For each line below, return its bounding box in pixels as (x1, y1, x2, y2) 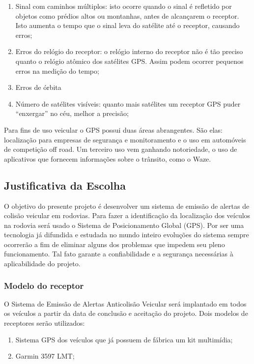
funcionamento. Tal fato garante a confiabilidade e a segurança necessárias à (4, 249, 233, 259)
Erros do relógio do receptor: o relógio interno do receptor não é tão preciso (15, 46, 243, 56)
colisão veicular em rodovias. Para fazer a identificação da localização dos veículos (4, 210, 251, 221)
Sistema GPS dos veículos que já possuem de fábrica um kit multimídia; (15, 334, 233, 344)
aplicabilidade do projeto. (4, 258, 81, 269)
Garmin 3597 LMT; (15, 351, 75, 361)
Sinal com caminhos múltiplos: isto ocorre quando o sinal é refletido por (15, 1, 232, 11)
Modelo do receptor (4, 279, 84, 291)
